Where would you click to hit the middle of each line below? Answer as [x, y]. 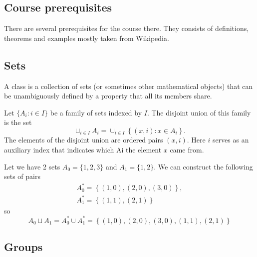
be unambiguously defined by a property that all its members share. [108, 96]
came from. [187, 150]
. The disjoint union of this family [199, 112]
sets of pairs [22, 176]
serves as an [231, 140]
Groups [23, 247]
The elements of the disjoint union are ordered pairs [84, 140]
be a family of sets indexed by [96, 112]
